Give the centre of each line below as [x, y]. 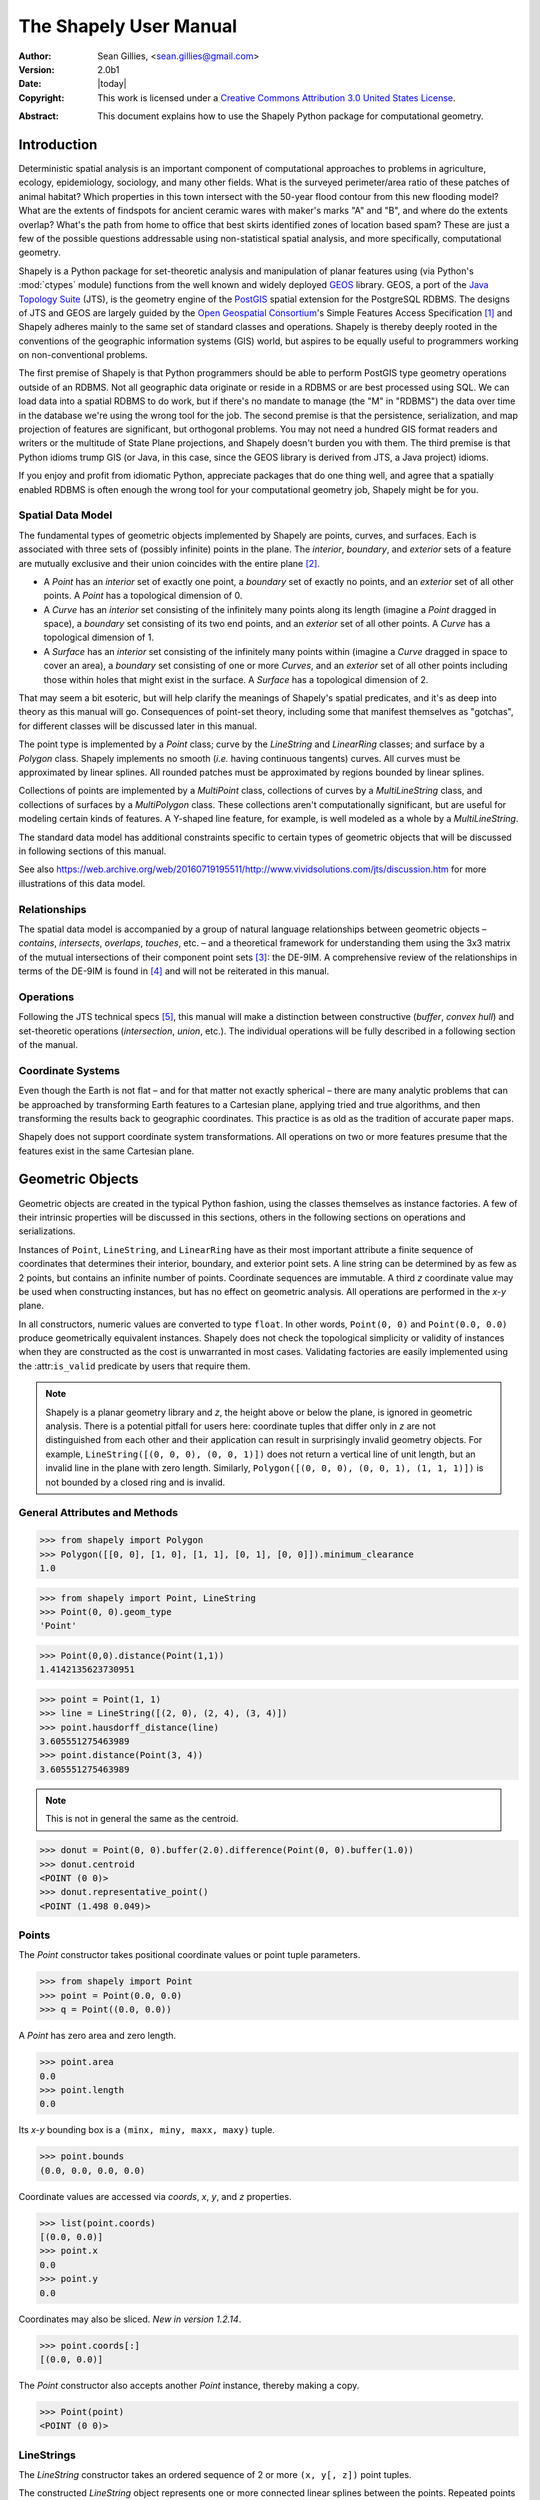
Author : [35, 56]
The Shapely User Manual [128, 26]
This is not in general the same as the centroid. [142, 1819]
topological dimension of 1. [99, 637]
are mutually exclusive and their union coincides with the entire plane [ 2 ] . [169, 563]
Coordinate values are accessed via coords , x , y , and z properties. [155, 2196]
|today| [112, 84]
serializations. [47, 1231]
